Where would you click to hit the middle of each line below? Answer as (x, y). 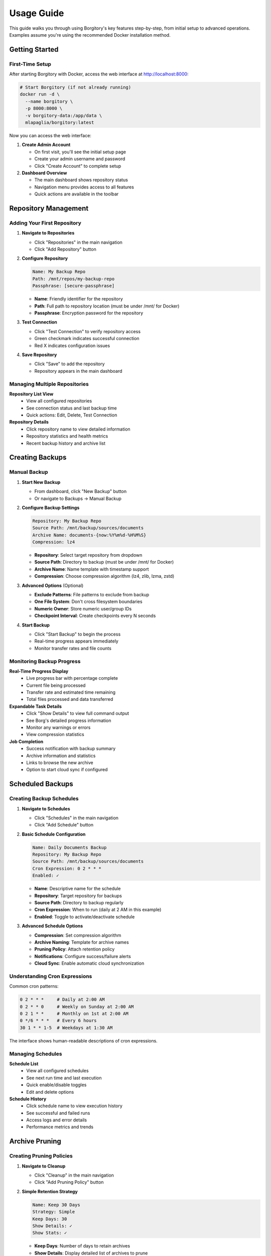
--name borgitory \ (49, 101)
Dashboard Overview (44, 173)
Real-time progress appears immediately (77, 641)
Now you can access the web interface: (50, 136)
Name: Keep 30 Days (56, 1205)
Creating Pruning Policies (41, 1156)
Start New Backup (41, 482)
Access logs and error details (57, 1120)
